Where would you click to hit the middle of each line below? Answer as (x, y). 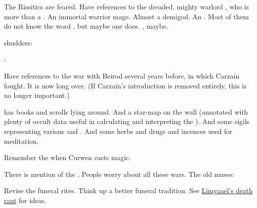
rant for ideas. (25, 200)
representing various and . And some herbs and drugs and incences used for (118, 131)
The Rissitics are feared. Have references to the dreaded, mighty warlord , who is (127, 6)
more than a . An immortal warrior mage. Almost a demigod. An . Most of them (127, 16)
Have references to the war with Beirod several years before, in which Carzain (122, 75)
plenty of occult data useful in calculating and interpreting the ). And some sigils (127, 121)
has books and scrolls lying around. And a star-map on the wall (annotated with (126, 111)
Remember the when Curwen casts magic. (67, 157)
